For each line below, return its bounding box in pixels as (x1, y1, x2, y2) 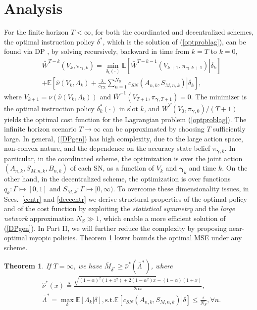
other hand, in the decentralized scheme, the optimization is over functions (4, 174, 231, 184)
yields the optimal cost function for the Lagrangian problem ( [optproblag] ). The (4, 114, 247, 124)
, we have (73, 261, 102, 271)
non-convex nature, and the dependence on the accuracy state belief (4, 143, 210, 153)
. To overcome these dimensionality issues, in (113, 183, 249, 194)
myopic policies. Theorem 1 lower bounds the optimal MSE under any (29, 232, 242, 243)
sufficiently (213, 124, 246, 134)
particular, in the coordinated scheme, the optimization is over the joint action (4, 153, 243, 163)
